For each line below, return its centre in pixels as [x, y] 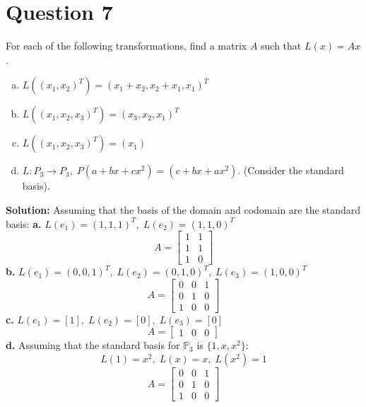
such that [281, 46]
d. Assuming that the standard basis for [93, 345]
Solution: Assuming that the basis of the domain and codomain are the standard [183, 209]
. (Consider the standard [291, 170]
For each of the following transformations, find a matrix [126, 46]
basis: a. [24, 223]
